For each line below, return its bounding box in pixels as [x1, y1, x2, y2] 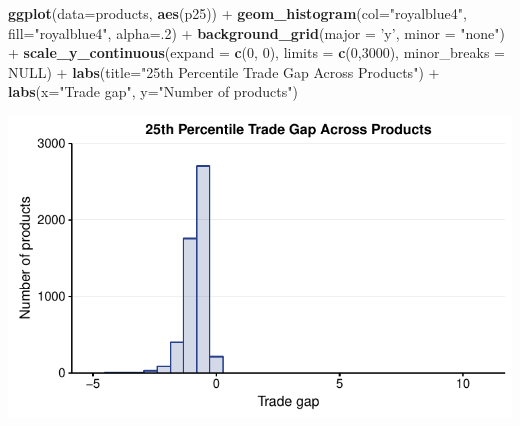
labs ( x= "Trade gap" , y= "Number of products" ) [8, 81, 298, 102]
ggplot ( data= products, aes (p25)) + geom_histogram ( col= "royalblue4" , [8, 3, 467, 23]
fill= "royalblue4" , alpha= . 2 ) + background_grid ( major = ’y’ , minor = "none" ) [8, 22, 505, 43]
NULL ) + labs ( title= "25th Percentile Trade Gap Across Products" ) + [8, 61, 440, 82]
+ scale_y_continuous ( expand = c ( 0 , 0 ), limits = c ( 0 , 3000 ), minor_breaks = [8, 42, 505, 63]
